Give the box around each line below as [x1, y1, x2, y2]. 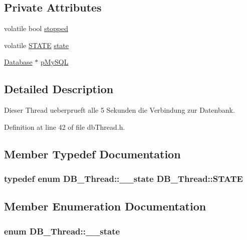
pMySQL [41, 57, 69, 67]
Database [4, 57, 33, 67]
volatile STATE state [4, 40, 69, 50]
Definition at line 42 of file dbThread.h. [4, 121, 125, 132]
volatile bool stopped [4, 23, 69, 34]
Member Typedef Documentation [4, 146, 181, 161]
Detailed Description [4, 81, 114, 97]
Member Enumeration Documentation [4, 198, 206, 214]
